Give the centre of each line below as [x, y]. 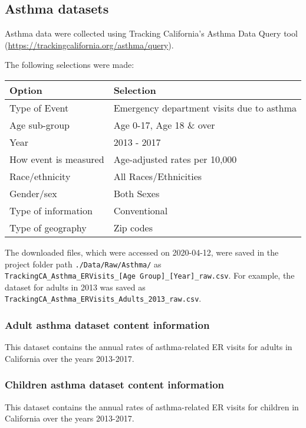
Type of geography [48, 227]
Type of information [51, 210]
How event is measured [57, 159]
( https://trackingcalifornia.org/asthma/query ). [89, 45]
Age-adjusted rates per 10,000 [175, 159]
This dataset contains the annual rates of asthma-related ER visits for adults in [149, 347]
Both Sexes [136, 193]
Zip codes [133, 227]
